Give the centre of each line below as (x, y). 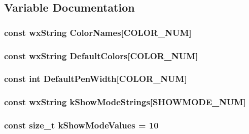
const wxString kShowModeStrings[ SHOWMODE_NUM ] (125, 102)
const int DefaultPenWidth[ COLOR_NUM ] (96, 79)
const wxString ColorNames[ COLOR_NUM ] (98, 32)
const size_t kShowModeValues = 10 (81, 125)
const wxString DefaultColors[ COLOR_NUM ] (101, 55)
